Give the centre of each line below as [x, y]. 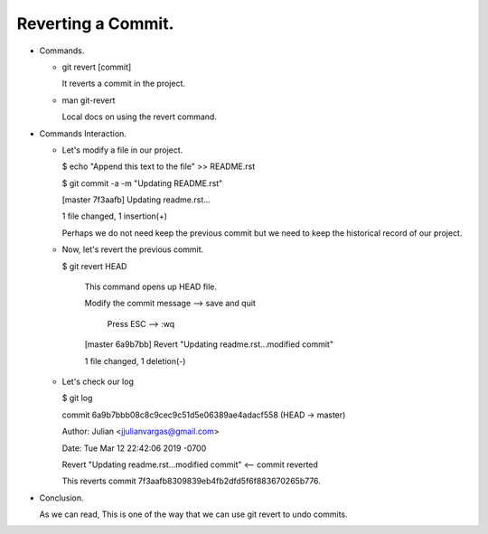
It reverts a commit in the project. [123, 84]
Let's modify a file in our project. [122, 150]
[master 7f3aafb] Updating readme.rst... [136, 200]
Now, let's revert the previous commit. [133, 249]
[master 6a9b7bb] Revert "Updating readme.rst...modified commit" [209, 344]
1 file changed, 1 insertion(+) [114, 216]
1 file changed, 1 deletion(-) [135, 361]
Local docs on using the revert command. [139, 117]
